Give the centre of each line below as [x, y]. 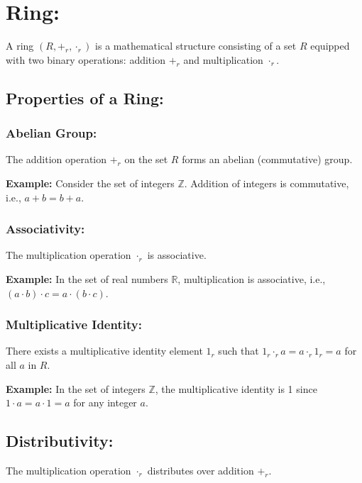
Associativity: [45, 229]
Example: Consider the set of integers [90, 183]
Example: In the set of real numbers [87, 278]
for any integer [105, 402]
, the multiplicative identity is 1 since [236, 388]
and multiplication [223, 59]
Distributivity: [60, 441]
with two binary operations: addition [86, 59]
